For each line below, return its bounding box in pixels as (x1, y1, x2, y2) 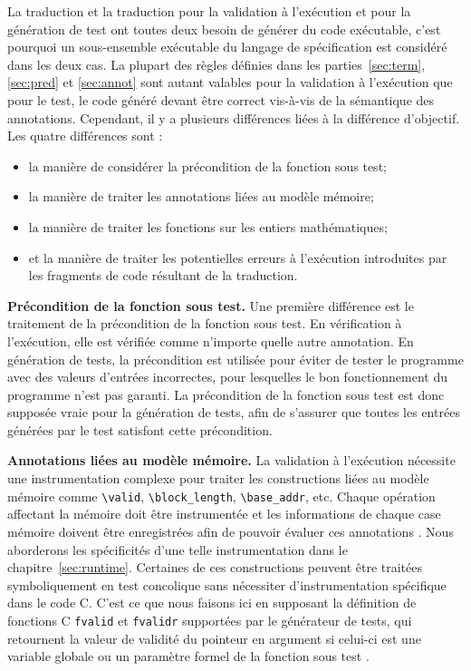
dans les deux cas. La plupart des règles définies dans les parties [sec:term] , (7, 54, 426, 73)
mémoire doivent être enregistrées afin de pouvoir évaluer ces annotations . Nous (7, 521, 454, 540)
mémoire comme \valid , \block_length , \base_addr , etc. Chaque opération (7, 486, 436, 505)
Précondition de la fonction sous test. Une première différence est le (7, 296, 414, 315)
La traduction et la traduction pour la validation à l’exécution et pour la (7, 2, 411, 20)
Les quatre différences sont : (7, 126, 163, 145)
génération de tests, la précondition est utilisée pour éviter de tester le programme (7, 349, 464, 368)
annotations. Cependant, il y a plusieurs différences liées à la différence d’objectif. (7, 108, 460, 127)
